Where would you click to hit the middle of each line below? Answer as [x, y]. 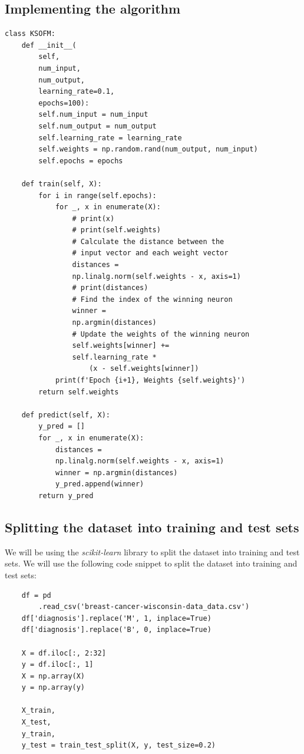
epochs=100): [64, 103]
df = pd [36, 595]
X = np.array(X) [53, 676]
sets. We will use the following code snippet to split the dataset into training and [151, 563]
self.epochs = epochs [81, 161]
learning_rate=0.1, [77, 92]
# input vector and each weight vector [150, 253]
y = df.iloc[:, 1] [57, 665]
